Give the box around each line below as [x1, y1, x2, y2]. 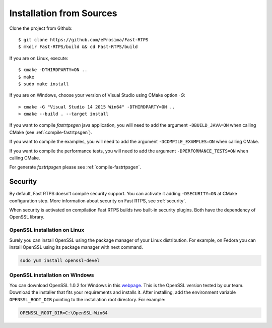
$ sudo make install [18, 81, 69, 87]
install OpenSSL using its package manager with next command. [9, 244, 143, 250]
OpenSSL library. [9, 214, 45, 220]
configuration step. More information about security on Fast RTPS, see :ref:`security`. [9, 197, 186, 204]
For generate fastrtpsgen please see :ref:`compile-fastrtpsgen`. [9, 164, 141, 170]
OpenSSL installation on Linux [9, 227, 85, 234]
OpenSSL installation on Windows [9, 271, 94, 279]
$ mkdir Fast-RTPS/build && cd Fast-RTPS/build [18, 44, 138, 50]
